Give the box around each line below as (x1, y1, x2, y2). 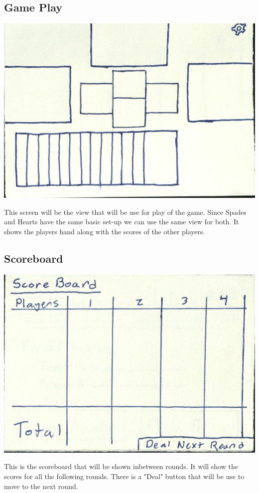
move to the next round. (4, 481, 78, 491)
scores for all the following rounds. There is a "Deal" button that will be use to (4, 471, 245, 482)
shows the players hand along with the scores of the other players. (4, 226, 205, 236)
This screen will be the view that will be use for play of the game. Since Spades (4, 206, 247, 217)
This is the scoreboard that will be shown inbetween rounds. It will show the (4, 461, 238, 472)
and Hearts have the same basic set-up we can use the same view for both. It (4, 216, 239, 227)
